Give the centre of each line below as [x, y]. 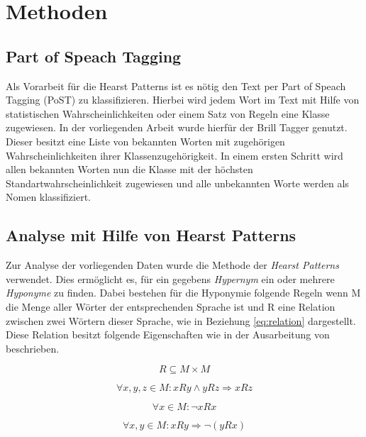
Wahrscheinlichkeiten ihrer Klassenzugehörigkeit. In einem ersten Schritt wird [174, 155]
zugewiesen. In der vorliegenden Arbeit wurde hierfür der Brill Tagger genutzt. [177, 127]
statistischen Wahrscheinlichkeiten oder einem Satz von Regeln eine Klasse [168, 113]
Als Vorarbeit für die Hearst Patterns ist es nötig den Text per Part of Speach [176, 85]
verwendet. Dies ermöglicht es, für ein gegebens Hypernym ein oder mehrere [170, 278]
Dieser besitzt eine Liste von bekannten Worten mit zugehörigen [145, 141]
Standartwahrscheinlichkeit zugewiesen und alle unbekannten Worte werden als [177, 183]
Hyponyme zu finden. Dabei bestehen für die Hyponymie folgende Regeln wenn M [183, 293]
